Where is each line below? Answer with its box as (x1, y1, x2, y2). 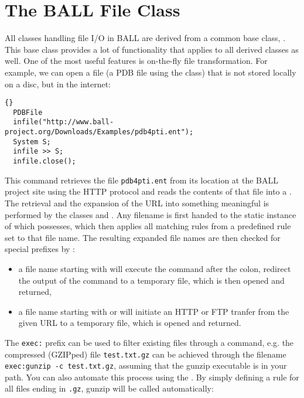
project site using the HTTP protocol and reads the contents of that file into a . (5, 185, 292, 198)
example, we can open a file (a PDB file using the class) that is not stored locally (5, 66, 296, 78)
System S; (13, 137, 51, 146)
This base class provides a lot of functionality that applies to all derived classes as (5, 43, 299, 55)
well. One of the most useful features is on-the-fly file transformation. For (5, 55, 268, 67)
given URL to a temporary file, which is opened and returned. (18, 317, 241, 329)
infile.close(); (13, 157, 76, 166)
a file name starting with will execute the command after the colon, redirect (18, 262, 291, 274)
